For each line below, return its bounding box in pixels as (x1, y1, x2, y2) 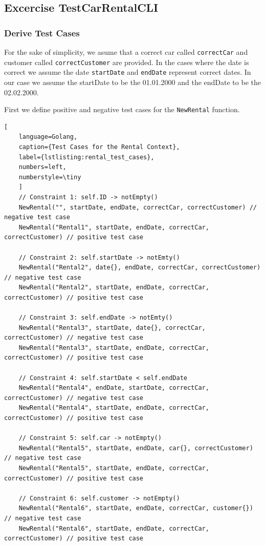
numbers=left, (18, 163, 67, 171)
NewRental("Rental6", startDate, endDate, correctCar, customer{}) (18, 505, 253, 512)
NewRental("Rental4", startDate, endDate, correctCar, (18, 404, 209, 412)
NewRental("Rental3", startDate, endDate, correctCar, (18, 344, 209, 351)
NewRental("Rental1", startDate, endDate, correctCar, (18, 223, 209, 231)
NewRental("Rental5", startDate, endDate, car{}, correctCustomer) (18, 444, 253, 452)
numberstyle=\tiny (18, 173, 81, 181)
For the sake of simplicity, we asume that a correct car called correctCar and (4, 47, 248, 57)
